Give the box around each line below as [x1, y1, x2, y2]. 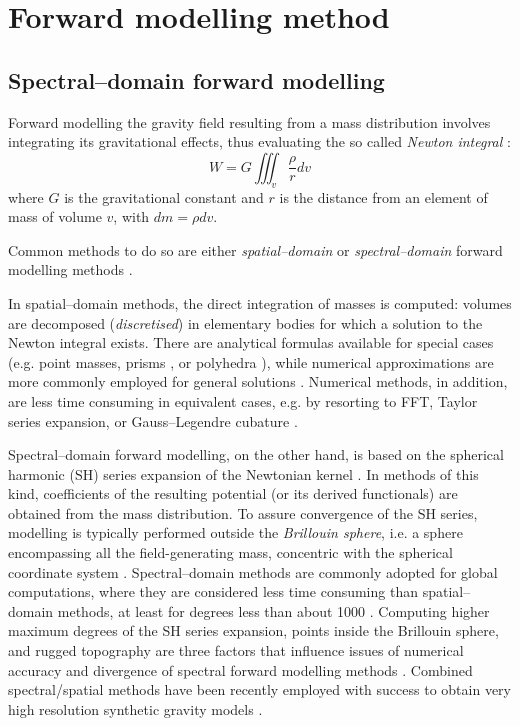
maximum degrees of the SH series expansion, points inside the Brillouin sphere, [8, 620, 499, 641]
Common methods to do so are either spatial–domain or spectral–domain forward [8, 239, 503, 260]
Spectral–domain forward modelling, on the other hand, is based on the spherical [8, 444, 504, 465]
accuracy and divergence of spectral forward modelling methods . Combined [8, 659, 473, 680]
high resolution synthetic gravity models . [8, 698, 263, 719]
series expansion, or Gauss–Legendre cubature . [8, 410, 298, 431]
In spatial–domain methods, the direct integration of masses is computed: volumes [8, 292, 512, 313]
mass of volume [8, 206, 102, 227]
